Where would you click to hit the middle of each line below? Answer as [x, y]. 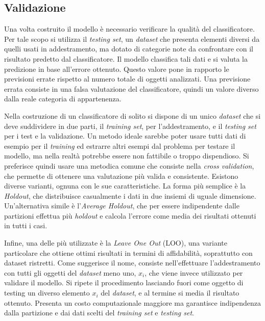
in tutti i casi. [26, 225]
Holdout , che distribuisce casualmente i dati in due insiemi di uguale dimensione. [130, 195]
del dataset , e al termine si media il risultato [170, 293]
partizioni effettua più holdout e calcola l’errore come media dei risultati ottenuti [130, 215]
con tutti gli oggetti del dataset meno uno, [70, 272]
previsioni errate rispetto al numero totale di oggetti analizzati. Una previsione [127, 79]
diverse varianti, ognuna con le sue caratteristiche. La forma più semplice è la [125, 186]
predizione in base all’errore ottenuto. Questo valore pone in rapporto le [117, 69]
